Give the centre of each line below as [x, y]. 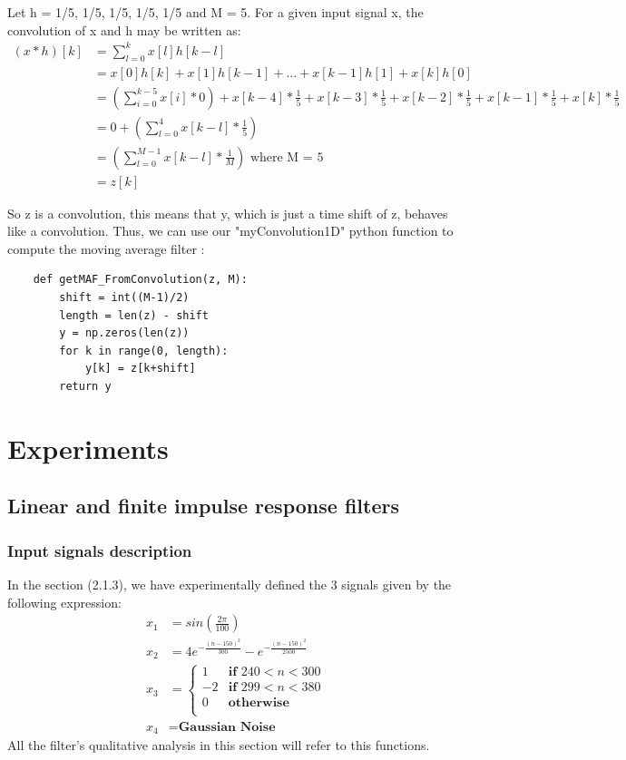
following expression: [64, 602]
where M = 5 [287, 157]
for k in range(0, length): [144, 351]
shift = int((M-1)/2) [124, 298]
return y [85, 387]
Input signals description [100, 550]
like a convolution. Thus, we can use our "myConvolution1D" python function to [230, 231]
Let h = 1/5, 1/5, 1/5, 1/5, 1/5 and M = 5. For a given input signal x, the [215, 12]
